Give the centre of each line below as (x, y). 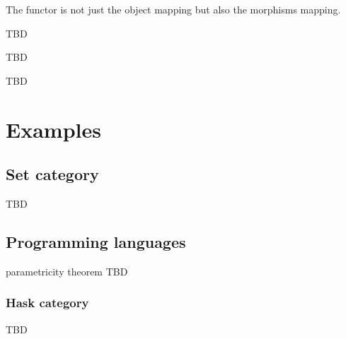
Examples (53, 129)
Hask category (47, 303)
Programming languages (96, 241)
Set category (52, 174)
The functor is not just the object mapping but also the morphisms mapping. (173, 9)
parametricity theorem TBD (67, 271)
